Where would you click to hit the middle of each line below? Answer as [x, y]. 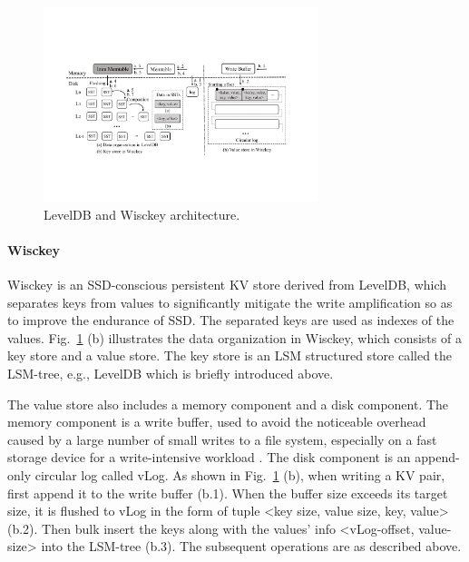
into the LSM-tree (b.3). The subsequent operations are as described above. [251, 546]
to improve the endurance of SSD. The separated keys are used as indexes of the [231, 320]
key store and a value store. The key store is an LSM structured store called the [230, 355]
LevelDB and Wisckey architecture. [142, 214]
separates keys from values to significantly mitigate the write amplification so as [230, 302]
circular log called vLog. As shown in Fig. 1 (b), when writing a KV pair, [240, 474]
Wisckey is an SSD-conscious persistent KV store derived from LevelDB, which [227, 284]
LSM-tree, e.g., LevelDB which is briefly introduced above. [171, 373]
